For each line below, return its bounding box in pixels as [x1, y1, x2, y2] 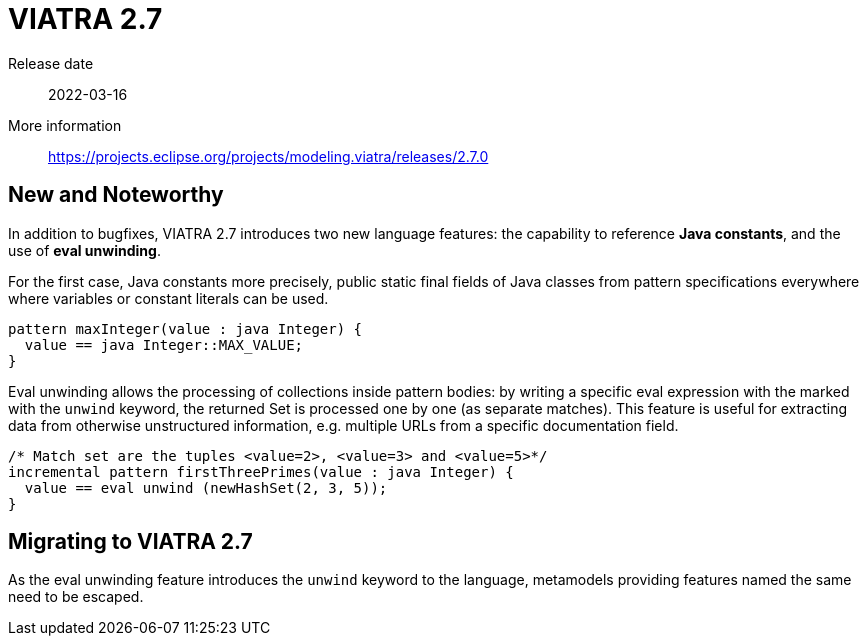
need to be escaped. [8, 588, 144, 606]
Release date [8, 54, 94, 72]
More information [8, 116, 122, 134]
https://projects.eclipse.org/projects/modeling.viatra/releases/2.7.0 [48, 147, 489, 165]
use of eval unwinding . [8, 241, 161, 259]
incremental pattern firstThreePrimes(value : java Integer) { [8, 463, 514, 480]
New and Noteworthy [8, 182, 224, 208]
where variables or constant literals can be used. [8, 289, 329, 307]
